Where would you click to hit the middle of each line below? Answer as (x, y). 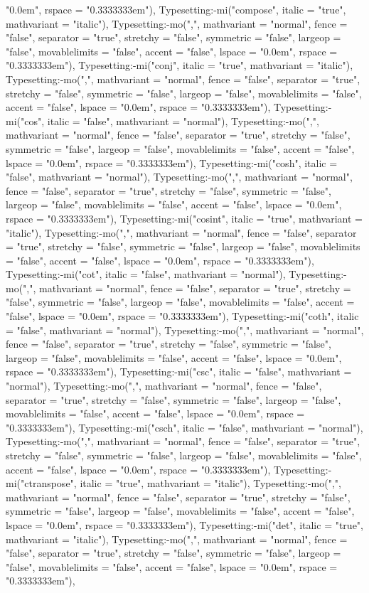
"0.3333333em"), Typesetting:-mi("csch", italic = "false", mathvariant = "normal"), (184, 427)
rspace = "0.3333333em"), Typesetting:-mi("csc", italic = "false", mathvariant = (179, 372)
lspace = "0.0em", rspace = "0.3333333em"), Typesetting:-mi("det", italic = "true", (184, 524)
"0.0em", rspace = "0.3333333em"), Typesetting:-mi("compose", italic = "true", (176, 9)
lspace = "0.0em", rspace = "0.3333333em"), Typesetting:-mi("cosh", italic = (172, 162)
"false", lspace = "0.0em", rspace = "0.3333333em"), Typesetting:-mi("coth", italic (182, 316)
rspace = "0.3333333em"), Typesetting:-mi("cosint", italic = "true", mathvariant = (184, 218)
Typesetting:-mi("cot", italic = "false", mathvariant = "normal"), (146, 274)
